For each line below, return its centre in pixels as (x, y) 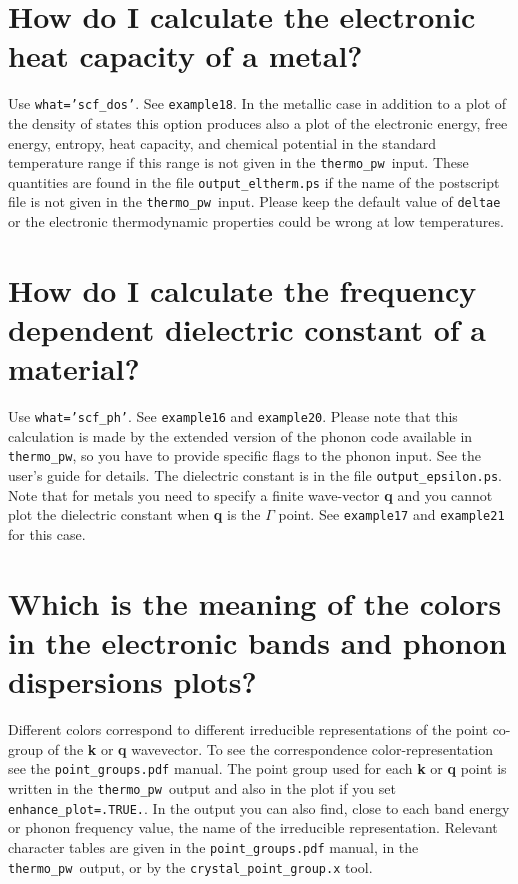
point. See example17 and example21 (391, 514)
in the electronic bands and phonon (257, 642)
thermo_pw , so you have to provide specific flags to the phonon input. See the (245, 455)
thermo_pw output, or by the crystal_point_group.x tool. (190, 866)
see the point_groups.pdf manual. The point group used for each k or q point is (257, 768)
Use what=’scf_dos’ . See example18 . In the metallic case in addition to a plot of (257, 103)
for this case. (47, 534)
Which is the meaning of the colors (255, 602)
